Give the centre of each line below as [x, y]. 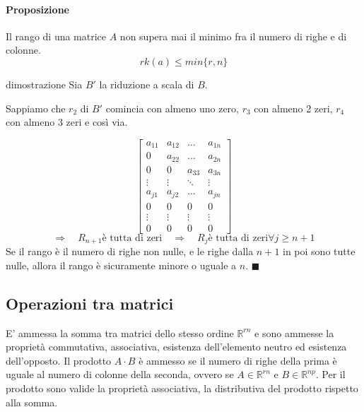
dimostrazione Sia [44, 84]
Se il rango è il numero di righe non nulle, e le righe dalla [130, 251]
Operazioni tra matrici [90, 303]
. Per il [330, 374]
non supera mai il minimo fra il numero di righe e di [233, 36]
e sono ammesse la [294, 332]
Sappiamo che [36, 108]
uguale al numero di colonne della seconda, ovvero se [120, 374]
